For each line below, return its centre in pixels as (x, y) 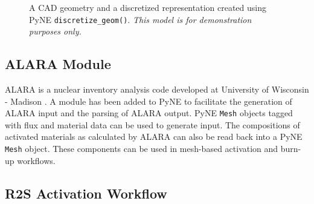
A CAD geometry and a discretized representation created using (148, 7)
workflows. (36, 160)
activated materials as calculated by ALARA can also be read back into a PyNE (154, 137)
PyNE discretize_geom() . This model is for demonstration (140, 19)
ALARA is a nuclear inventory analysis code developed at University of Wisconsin (157, 89)
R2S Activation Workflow (86, 193)
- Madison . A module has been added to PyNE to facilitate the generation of (149, 101)
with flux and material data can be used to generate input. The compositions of (152, 124)
